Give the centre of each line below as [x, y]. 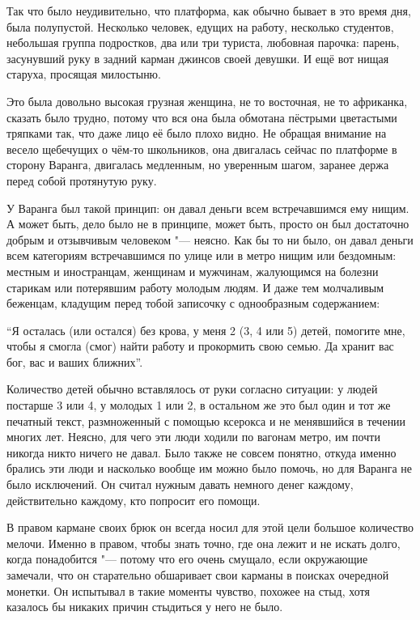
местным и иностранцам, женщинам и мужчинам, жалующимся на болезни [193, 271]
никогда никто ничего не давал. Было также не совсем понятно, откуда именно [202, 452]
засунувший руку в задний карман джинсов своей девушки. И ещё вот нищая [198, 58]
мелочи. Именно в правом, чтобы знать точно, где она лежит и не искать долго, [204, 543]
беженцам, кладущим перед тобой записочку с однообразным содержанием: [193, 303]
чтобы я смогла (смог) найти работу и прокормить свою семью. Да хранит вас [200, 346]
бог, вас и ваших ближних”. [75, 361]
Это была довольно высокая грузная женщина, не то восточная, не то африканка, [207, 101]
